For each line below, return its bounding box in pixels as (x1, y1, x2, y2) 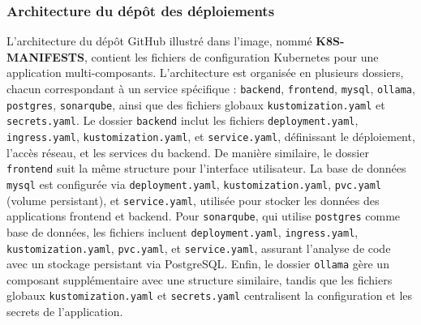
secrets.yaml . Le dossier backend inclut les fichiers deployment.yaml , (6, 112, 359, 129)
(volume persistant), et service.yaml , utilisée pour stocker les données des (6, 191, 380, 208)
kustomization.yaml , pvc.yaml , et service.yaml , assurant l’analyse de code (6, 239, 391, 256)
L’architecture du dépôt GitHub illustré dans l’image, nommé (6, 32, 312, 49)
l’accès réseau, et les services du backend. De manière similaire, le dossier (6, 143, 369, 160)
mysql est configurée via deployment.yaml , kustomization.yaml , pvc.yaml (6, 175, 382, 192)
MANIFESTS (6, 48, 84, 65)
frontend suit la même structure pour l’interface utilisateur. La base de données (6, 160, 406, 177)
